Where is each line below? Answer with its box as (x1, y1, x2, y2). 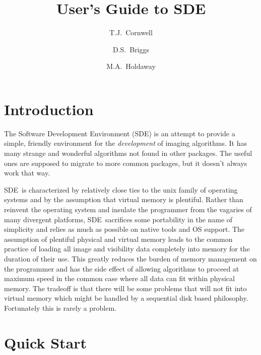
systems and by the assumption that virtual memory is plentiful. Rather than (4, 194, 243, 205)
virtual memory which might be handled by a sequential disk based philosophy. (4, 293, 248, 303)
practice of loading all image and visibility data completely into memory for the (4, 243, 250, 254)
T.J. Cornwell (109, 27, 153, 38)
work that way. (4, 167, 50, 178)
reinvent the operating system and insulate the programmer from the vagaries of (4, 204, 252, 214)
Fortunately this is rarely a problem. (4, 302, 116, 313)
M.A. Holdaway (106, 61, 156, 71)
